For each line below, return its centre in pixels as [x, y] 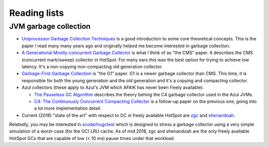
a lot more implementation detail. [68, 108]
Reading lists [37, 13]
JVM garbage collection [50, 26]
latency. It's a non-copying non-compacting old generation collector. [92, 67]
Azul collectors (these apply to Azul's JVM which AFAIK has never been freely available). [113, 87]
